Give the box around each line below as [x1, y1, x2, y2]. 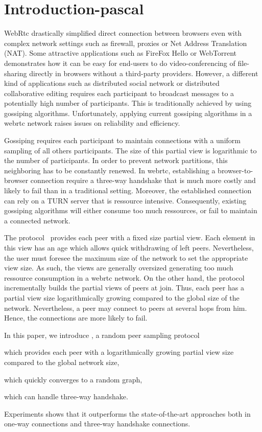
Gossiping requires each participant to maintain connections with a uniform [4, 135, 241, 146]
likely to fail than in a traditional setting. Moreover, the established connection [4, 185, 252, 196]
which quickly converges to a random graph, [4, 374, 142, 384]
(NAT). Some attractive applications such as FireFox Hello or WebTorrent [4, 48, 237, 58]
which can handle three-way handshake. [4, 391, 128, 402]
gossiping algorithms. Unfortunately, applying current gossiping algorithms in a [4, 107, 252, 118]
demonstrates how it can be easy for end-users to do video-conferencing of [4, 57, 235, 68]
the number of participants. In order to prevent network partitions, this [4, 155, 228, 166]
